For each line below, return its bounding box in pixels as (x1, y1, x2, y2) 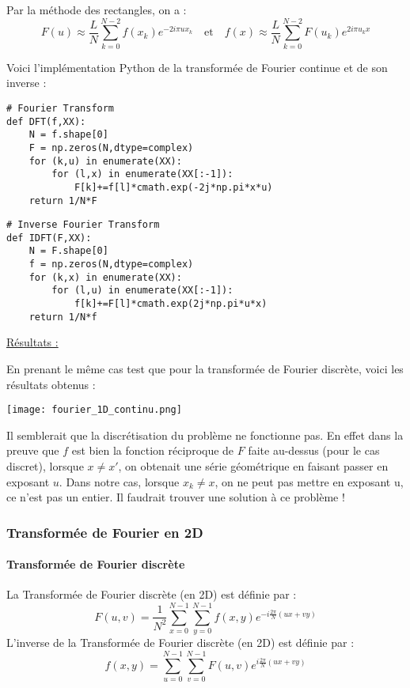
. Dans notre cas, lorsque (59, 473, 180, 490)
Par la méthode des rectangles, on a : (6, 2, 187, 17)
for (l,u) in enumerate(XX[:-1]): (51, 285, 233, 297)
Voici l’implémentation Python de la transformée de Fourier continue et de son (6, 59, 388, 75)
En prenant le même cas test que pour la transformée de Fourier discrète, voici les (6, 361, 404, 376)
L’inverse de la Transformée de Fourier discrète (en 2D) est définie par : (6, 634, 355, 651)
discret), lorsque (6, 458, 84, 474)
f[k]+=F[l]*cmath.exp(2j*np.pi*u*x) (74, 298, 268, 310)
